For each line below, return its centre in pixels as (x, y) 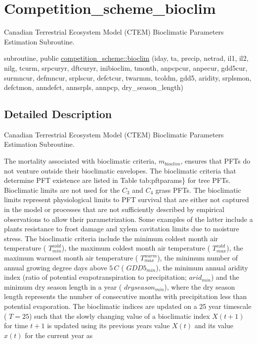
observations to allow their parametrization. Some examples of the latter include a (128, 219)
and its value (214, 325)
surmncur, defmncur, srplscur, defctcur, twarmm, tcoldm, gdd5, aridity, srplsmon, (128, 77)
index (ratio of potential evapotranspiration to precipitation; (95, 277)
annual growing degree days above (56, 267)
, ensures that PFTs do (215, 161)
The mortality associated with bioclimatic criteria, (80, 161)
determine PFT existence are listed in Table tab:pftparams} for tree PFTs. (117, 180)
